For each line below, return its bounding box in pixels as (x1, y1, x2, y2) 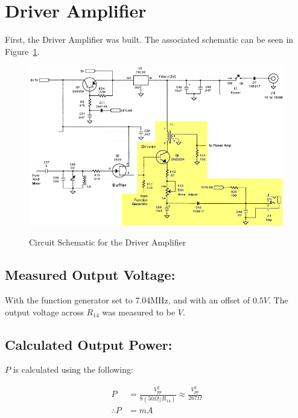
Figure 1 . (5, 45, 40, 57)
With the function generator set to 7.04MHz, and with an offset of (5, 293, 250, 306)
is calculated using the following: (13, 363, 133, 376)
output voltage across (5, 305, 84, 318)
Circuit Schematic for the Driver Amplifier (29, 236, 186, 249)
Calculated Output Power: (5, 335, 173, 353)
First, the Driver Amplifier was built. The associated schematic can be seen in (5, 33, 294, 46)
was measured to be (102, 305, 176, 318)
